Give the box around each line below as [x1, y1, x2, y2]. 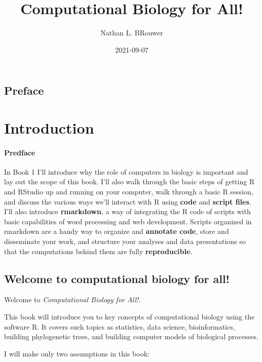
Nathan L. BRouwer [100, 27, 163, 38]
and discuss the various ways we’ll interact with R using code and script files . [4, 196, 251, 207]
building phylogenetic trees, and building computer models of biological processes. [4, 331, 258, 342]
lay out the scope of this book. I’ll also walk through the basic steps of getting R [4, 176, 255, 187]
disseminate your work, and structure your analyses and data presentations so [4, 236, 246, 247]
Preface [4, 83, 44, 98]
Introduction [4, 117, 94, 138]
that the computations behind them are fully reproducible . [4, 246, 193, 256]
